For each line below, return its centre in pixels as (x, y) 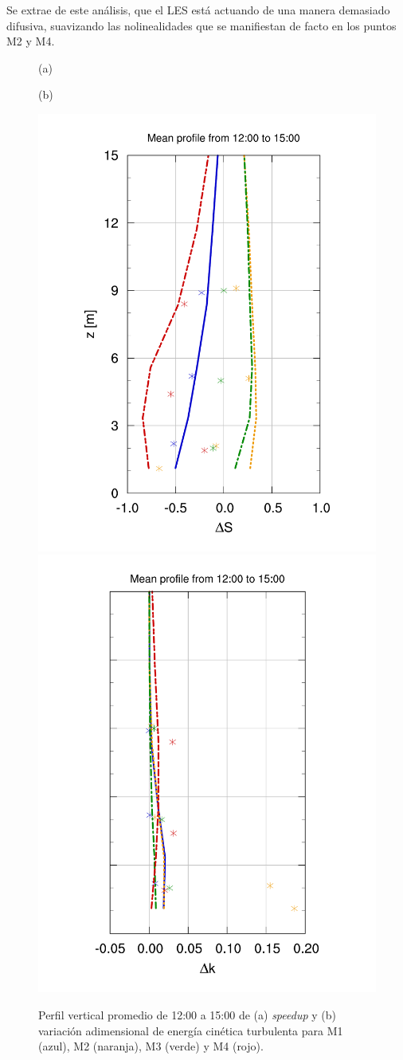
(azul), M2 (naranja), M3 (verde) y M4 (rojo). (151, 1046)
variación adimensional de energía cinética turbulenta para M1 (191, 1030)
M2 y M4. (31, 41)
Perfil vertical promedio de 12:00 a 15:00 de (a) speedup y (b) (187, 1014)
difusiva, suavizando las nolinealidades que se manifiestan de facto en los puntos (201, 25)
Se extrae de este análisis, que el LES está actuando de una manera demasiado (198, 10)
